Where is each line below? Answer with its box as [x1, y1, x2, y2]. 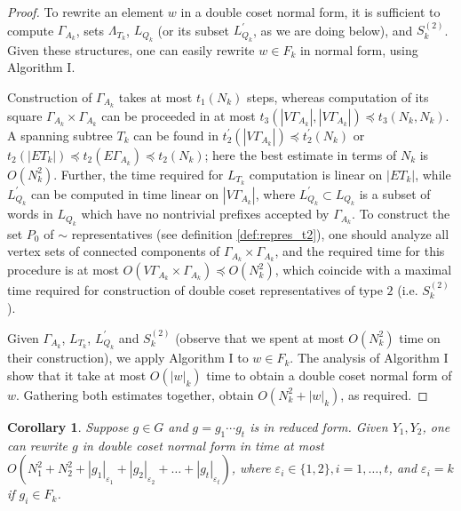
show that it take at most [7, 365, 147, 384]
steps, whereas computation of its [246, 88, 429, 106]
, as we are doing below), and [252, 20, 413, 39]
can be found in [133, 125, 219, 144]
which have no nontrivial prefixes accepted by [81, 204, 330, 223]
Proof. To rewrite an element [7, 3, 164, 20]
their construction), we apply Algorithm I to [7, 348, 249, 367]
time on [399, 328, 441, 347]
